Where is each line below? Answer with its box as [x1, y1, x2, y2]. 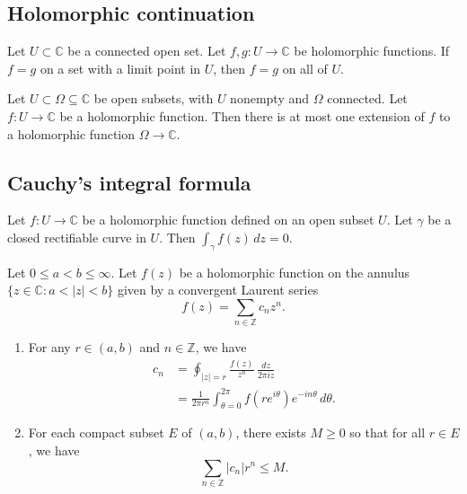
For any [28, 338, 71, 357]
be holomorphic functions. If [294, 41, 450, 60]
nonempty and [230, 89, 310, 108]
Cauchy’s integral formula [7, 168, 251, 196]
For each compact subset [28, 423, 164, 442]
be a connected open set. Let [67, 41, 226, 60]
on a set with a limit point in [40, 58, 201, 77]
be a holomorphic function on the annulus [179, 262, 410, 281]
